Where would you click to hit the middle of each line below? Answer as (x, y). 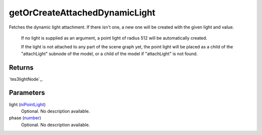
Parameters (27, 93)
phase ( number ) (25, 118)
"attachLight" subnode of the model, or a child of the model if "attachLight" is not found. (109, 54)
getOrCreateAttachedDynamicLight (82, 13)
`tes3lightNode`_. (26, 79)
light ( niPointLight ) (27, 105)
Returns (21, 67)
